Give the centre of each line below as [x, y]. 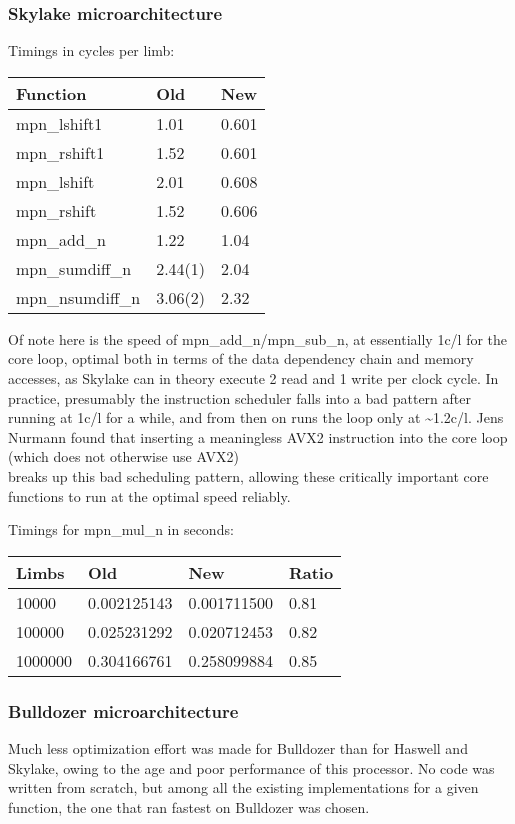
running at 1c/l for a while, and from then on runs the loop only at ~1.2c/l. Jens [256, 417]
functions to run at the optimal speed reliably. [149, 495]
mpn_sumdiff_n [74, 268]
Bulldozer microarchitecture [123, 710]
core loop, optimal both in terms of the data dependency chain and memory [241, 358]
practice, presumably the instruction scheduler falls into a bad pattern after [239, 397]
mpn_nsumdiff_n [78, 297]
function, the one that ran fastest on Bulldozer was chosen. [189, 806]
